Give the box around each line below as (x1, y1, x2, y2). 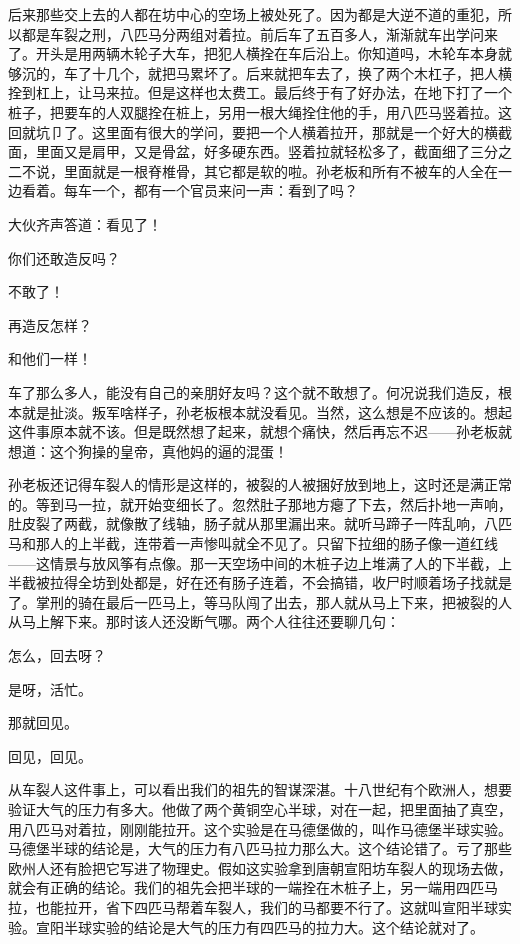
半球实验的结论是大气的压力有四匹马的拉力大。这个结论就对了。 (63, 916, 484, 937)
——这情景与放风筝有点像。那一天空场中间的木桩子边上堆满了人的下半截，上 (8, 552, 512, 573)
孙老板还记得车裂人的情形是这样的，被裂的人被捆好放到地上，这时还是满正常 (8, 474, 512, 495)
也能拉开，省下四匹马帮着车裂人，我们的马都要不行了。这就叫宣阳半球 (35, 896, 498, 917)
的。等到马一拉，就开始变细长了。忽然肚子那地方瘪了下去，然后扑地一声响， (8, 493, 512, 514)
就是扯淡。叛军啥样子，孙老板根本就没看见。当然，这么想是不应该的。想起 (21, 401, 512, 422)
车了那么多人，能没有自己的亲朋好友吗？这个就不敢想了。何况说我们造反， (8, 381, 498, 402)
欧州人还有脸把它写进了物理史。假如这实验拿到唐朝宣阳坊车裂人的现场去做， (8, 857, 512, 878)
